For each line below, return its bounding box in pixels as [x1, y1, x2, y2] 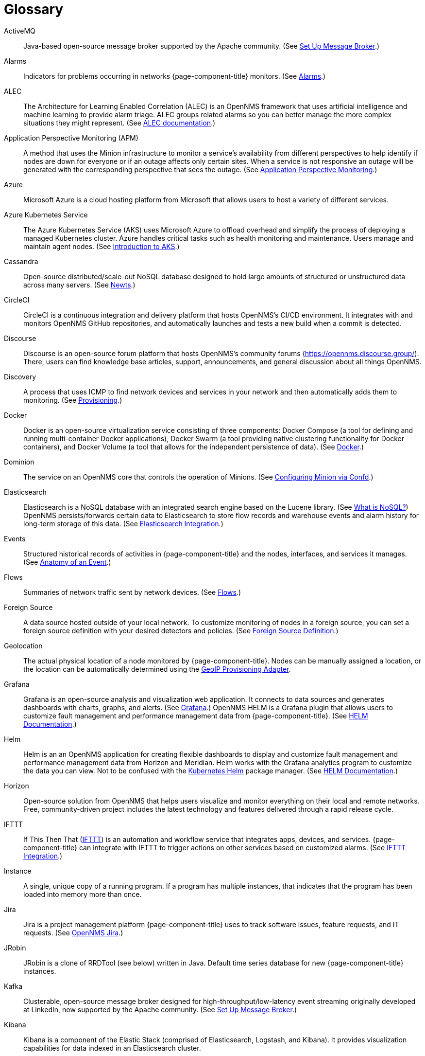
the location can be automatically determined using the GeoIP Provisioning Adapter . [23, 664, 291, 673]
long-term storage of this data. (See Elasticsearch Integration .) [23, 519, 223, 528]
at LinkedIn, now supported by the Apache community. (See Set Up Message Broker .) [23, 1005, 297, 1014]
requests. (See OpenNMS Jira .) [23, 928, 123, 937]
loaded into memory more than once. [23, 890, 142, 898]
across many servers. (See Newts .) [23, 280, 136, 289]
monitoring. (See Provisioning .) [23, 395, 122, 404]
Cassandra [4, 257, 38, 266]
